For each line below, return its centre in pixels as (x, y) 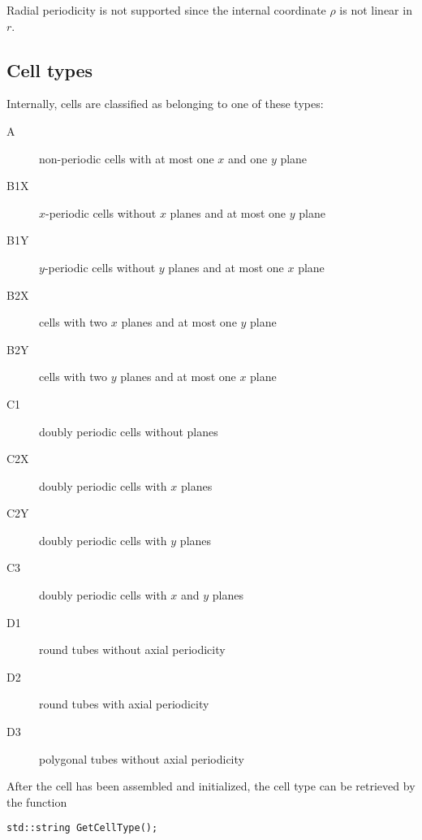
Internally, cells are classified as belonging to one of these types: (165, 104)
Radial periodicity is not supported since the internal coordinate (166, 10)
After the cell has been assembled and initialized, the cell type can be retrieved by (211, 786)
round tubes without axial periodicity (132, 649)
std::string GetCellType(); (82, 828)
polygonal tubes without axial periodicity (142, 758)
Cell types (50, 69)
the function (37, 801)
